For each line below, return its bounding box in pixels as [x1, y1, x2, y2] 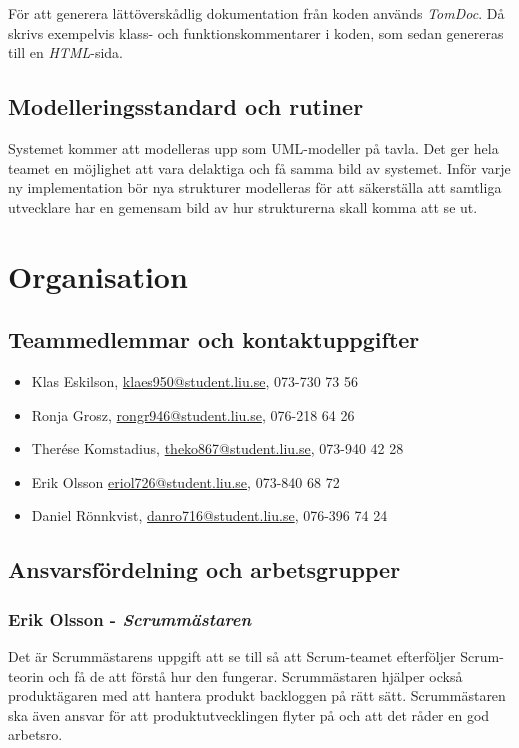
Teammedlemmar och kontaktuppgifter [8, 324, 420, 355]
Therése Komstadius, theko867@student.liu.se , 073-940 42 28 [31, 438, 404, 459]
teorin [8, 665, 44, 686]
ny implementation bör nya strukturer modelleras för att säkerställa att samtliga [8, 177, 502, 198]
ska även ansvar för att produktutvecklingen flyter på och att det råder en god [8, 704, 490, 725]
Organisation [8, 255, 188, 296]
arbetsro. [8, 724, 63, 745]
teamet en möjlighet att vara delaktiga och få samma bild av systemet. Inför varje [8, 157, 511, 178]
